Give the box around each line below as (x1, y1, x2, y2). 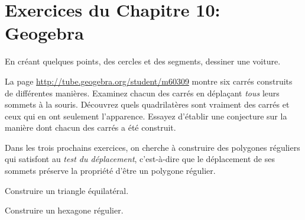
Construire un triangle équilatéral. (5, 184, 129, 196)
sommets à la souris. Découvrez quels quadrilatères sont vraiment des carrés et (5, 98, 290, 111)
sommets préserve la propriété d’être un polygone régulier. (5, 164, 216, 177)
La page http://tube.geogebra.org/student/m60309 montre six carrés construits (5, 75, 293, 87)
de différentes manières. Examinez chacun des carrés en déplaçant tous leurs (5, 86, 280, 99)
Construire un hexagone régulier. (5, 204, 124, 216)
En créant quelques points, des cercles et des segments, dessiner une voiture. (5, 55, 281, 67)
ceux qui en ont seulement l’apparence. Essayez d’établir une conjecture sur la (5, 109, 287, 122)
